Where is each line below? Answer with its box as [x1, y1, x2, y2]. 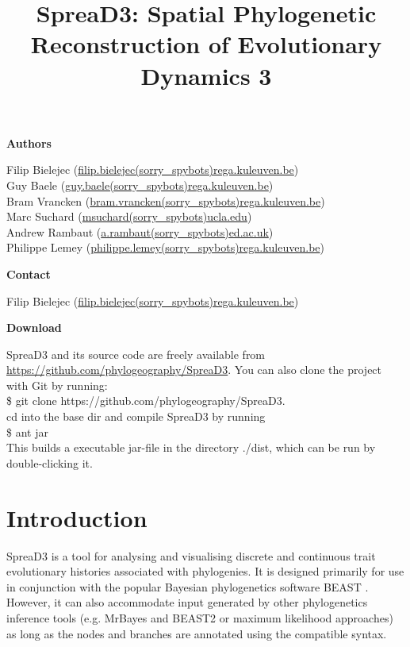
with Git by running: [6, 376, 108, 393]
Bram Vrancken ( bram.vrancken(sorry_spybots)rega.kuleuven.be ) [6, 192, 325, 209]
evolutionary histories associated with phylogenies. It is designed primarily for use [6, 563, 404, 580]
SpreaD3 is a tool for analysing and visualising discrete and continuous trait [6, 547, 376, 564]
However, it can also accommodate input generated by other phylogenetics [6, 594, 368, 610]
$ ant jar [6, 423, 48, 440]
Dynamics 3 [140, 59, 272, 91]
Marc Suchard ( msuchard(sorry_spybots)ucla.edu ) [6, 208, 252, 225]
